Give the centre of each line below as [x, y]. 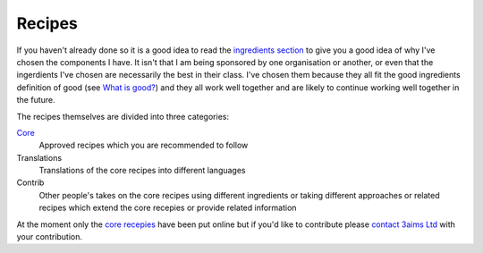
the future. [36, 100]
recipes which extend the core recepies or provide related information [168, 208]
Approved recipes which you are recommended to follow [144, 145]
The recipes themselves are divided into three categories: [123, 116]
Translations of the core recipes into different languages [142, 171]
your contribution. [50, 237]
